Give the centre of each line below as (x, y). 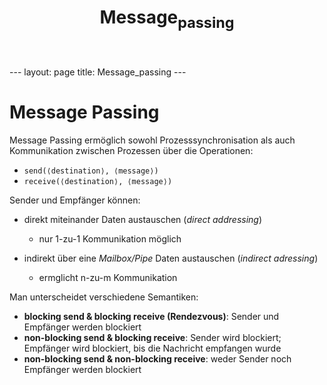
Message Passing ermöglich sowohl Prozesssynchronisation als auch (152, 140)
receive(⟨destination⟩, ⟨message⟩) (98, 181)
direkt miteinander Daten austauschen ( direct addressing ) (143, 219)
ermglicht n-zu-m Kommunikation (108, 277)
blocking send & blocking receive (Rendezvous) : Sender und (151, 316)
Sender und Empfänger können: (75, 200)
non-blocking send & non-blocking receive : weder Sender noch (157, 358)
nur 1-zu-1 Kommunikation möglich (110, 238)
